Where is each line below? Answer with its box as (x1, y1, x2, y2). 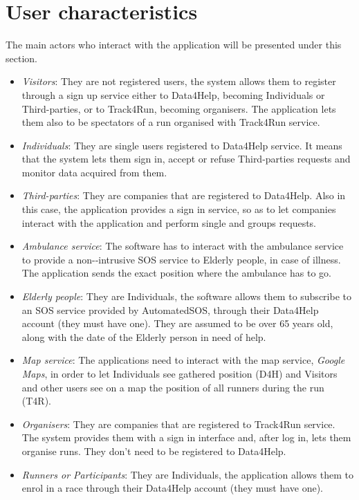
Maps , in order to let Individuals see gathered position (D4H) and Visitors (21, 367, 338, 380)
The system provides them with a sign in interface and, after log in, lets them (21, 430, 351, 445)
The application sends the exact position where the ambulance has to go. (21, 266, 331, 280)
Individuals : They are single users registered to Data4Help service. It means (21, 138, 342, 152)
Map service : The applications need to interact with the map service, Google (21, 353, 345, 367)
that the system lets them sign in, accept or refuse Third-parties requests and (21, 151, 351, 166)
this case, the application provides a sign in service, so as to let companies (21, 202, 336, 216)
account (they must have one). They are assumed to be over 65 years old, (21, 316, 333, 331)
